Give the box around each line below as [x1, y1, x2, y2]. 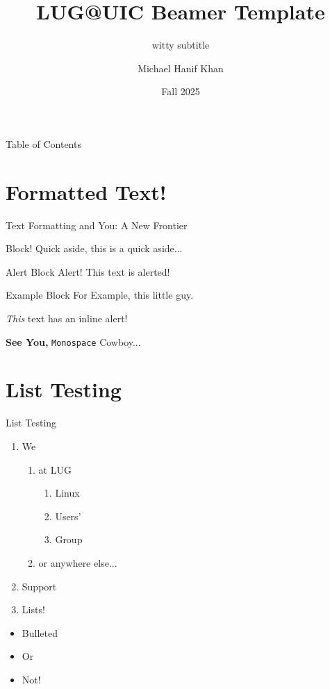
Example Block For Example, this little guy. [6, 288, 194, 302]
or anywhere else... [38, 555, 117, 570]
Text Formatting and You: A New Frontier [6, 217, 188, 232]
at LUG [38, 462, 72, 476]
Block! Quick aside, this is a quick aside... [6, 241, 183, 256]
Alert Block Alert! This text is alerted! [6, 264, 170, 279]
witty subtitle [151, 38, 210, 52]
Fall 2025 [161, 84, 200, 99]
